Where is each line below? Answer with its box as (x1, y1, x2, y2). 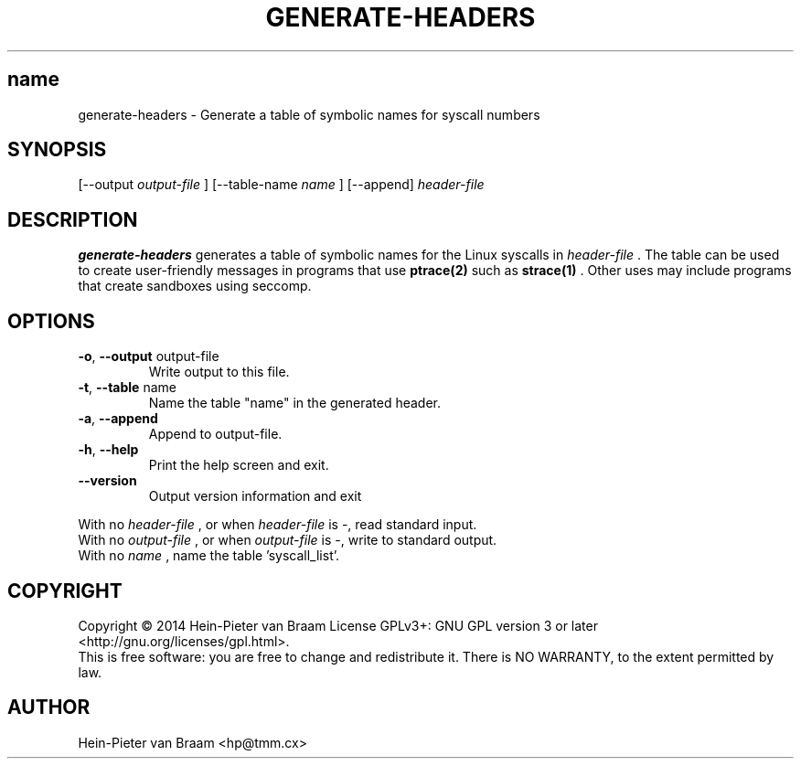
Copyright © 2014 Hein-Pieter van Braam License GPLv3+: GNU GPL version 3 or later (78, 617, 598, 633)
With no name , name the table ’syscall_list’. (78, 548, 340, 564)
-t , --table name (78, 379, 176, 396)
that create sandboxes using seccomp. (78, 278, 312, 294)
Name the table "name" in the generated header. (148, 395, 442, 411)
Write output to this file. (148, 364, 290, 380)
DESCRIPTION (7, 207, 138, 231)
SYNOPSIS (7, 138, 107, 162)
